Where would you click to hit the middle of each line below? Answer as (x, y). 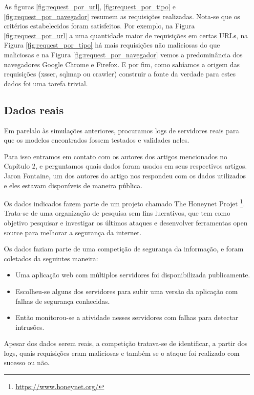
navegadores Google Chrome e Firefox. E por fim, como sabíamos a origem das (122, 64)
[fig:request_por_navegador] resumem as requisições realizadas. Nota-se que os (122, 16)
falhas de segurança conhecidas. (63, 301)
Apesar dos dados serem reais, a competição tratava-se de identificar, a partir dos (126, 343)
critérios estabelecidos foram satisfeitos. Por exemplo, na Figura (99, 26)
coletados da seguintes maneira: (51, 258)
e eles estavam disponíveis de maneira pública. (73, 185)
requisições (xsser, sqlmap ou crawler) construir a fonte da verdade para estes (120, 74)
